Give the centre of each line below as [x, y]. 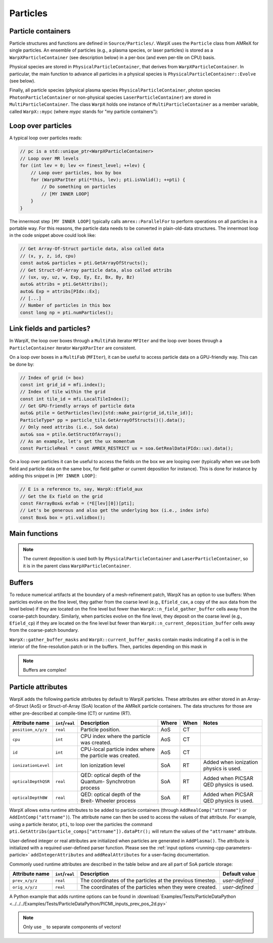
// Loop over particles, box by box [76, 173]
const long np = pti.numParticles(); [67, 312]
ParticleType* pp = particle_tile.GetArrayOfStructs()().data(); [103, 420]
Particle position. [101, 730]
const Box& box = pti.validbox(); [63, 517]
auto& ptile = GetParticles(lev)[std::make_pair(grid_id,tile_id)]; [107, 413]
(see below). [22, 81]
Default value [239, 874]
